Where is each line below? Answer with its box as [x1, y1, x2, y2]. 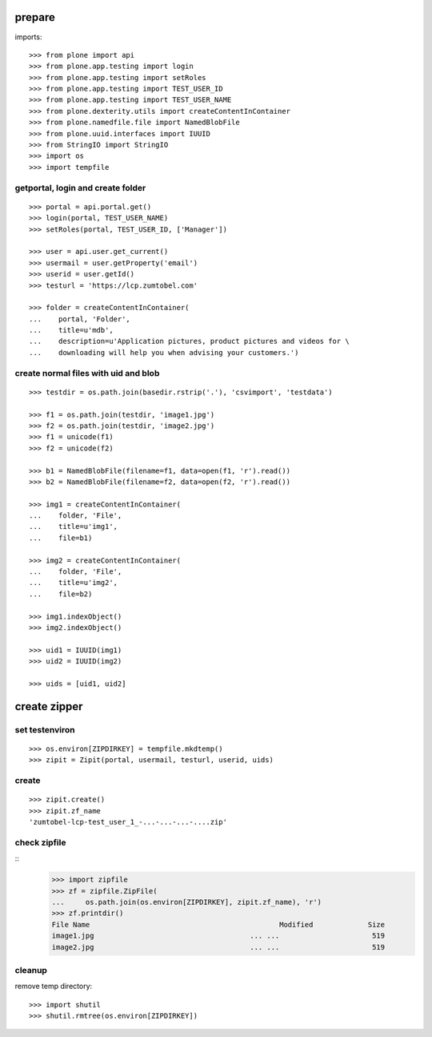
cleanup [14, 964, 48, 975]
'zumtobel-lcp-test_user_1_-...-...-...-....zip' [29, 817, 228, 827]
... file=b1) [29, 533, 93, 543]
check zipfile [14, 837, 66, 848]
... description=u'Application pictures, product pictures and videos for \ [29, 337, 350, 346]
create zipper [14, 700, 83, 713]
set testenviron [14, 724, 75, 735]
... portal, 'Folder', [29, 314, 131, 324]
